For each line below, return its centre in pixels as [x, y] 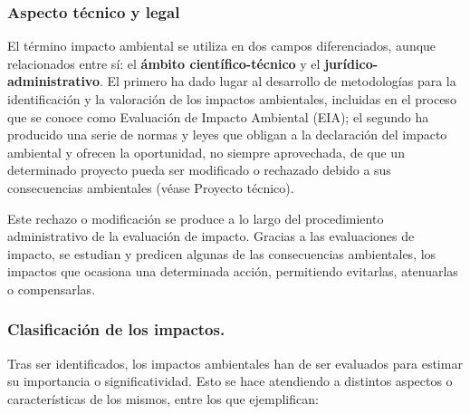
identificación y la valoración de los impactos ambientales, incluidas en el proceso [232, 99]
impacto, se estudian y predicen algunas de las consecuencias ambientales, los [222, 253]
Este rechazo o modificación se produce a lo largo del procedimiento [196, 218]
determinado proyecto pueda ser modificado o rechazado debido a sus [199, 170]
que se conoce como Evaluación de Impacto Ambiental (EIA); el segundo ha [218, 116]
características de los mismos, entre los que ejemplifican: [163, 398]
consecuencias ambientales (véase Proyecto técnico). [151, 187]
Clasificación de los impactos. [116, 329]
